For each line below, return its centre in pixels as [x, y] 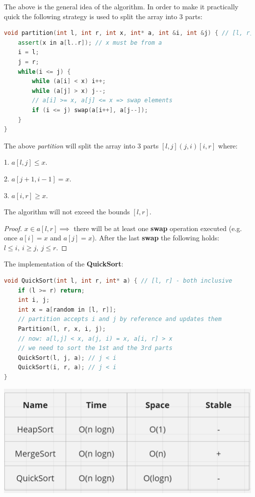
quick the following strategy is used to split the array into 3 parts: [103, 16]
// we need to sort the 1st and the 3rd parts [95, 348]
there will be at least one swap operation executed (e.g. [158, 228]
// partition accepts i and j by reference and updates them [120, 319]
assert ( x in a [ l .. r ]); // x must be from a [90, 43]
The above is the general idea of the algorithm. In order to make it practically [121, 6]
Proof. [13, 228]
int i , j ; [34, 300]
